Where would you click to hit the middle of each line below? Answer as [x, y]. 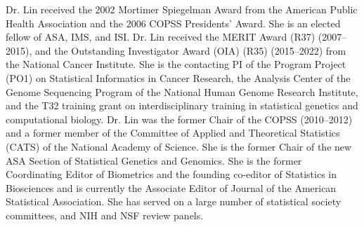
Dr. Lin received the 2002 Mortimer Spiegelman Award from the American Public [182, 9]
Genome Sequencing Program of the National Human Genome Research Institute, [182, 91]
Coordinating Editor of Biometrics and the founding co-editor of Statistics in [171, 174]
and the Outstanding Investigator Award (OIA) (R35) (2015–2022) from [190, 50]
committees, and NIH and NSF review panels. [105, 215]
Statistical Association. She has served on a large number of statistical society [174, 201]
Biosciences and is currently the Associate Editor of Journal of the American [171, 187]
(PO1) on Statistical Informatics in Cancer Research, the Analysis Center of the [178, 77]
